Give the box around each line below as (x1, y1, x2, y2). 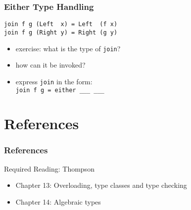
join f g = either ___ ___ (15, 87, 104, 94)
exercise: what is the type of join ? (15, 43, 121, 53)
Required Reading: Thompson (4, 163, 95, 174)
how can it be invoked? (15, 60, 86, 70)
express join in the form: (15, 76, 93, 86)
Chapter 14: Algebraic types (15, 196, 101, 207)
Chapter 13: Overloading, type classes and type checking (15, 180, 187, 190)
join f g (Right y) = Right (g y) (4, 29, 118, 36)
